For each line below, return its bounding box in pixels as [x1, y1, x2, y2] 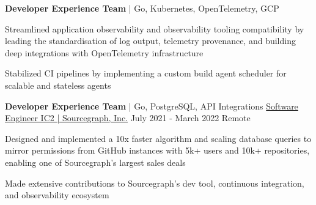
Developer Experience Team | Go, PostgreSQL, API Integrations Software [5, 99, 298, 112]
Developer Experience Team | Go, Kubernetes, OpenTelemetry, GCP [5, 2, 279, 14]
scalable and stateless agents [5, 78, 111, 91]
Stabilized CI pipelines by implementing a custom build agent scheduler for [5, 67, 287, 80]
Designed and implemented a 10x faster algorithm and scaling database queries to [5, 132, 312, 144]
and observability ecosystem [5, 188, 109, 201]
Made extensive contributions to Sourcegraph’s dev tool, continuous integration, [5, 176, 304, 189]
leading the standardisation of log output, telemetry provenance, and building [5, 34, 296, 47]
